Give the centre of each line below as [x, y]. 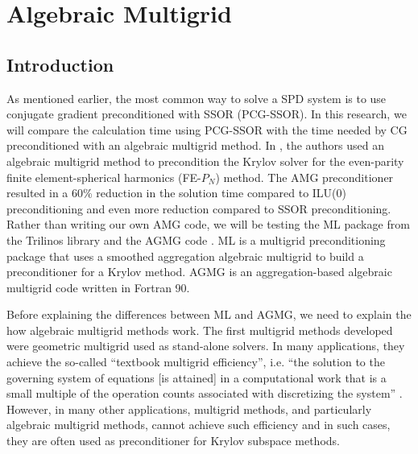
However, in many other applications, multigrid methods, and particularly [189, 409]
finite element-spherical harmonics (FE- [104, 177]
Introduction [60, 64]
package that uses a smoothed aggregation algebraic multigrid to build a [185, 256]
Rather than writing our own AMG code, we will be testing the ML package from [208, 224]
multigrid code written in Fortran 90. [98, 287]
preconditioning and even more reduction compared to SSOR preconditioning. [199, 208]
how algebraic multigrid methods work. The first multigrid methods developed [200, 330]
